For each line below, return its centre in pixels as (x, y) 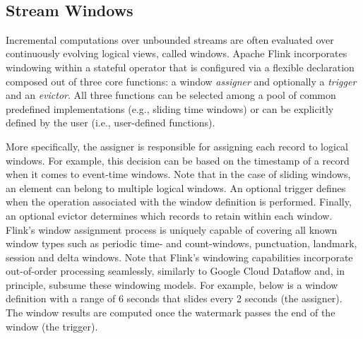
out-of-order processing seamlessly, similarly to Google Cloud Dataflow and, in (175, 271)
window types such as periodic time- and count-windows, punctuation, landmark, (181, 243)
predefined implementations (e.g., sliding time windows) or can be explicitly (170, 108)
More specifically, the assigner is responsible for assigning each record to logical (177, 146)
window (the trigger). (52, 326)
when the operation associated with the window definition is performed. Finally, (179, 202)
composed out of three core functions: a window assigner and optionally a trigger (181, 81)
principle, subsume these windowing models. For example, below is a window (172, 284)
